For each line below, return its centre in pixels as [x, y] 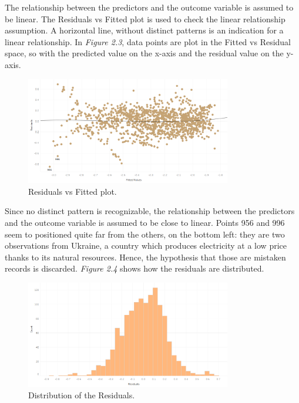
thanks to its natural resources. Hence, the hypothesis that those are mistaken [145, 257]
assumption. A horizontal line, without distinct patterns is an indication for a [144, 30]
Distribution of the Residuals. [82, 395]
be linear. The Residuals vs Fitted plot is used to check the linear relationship [145, 18]
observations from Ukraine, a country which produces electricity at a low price [146, 245]
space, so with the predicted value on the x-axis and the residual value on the [144, 53]
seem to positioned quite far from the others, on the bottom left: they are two [145, 234]
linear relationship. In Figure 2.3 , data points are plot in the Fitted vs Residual [148, 41]
